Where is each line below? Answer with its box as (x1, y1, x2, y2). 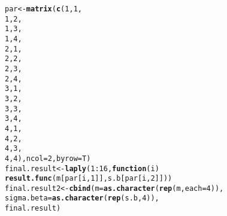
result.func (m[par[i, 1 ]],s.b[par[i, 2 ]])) (5, 174, 172, 183)
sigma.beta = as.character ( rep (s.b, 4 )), (5, 194, 159, 203)
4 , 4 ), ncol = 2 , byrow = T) (5, 154, 91, 163)
